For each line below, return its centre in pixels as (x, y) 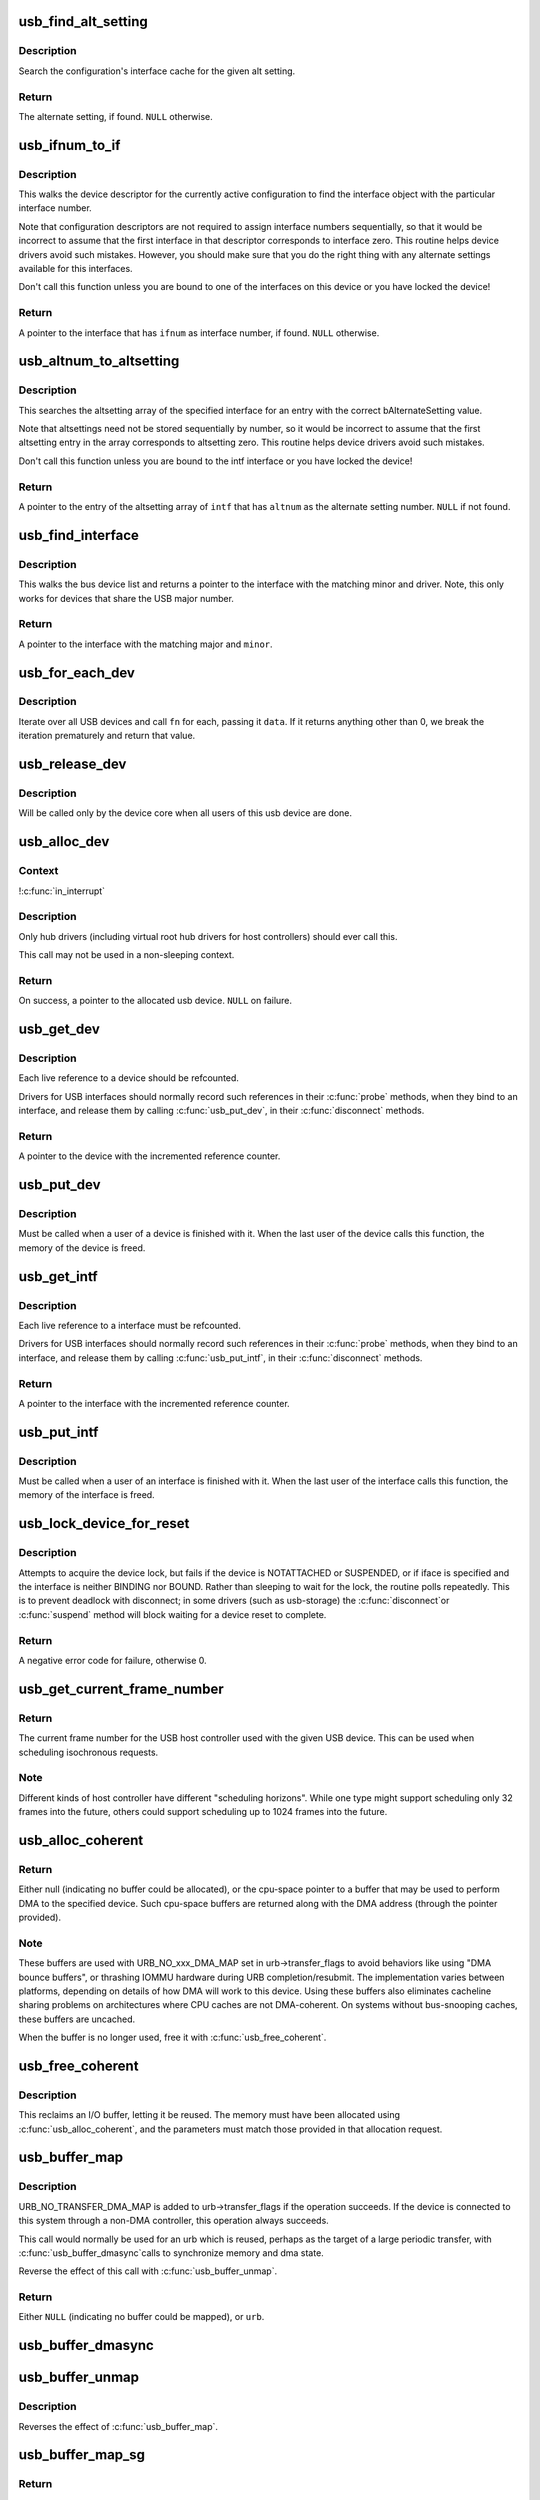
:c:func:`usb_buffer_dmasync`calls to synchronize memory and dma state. (171, 2252)
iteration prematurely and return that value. (107, 736)
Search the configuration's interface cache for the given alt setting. (157, 71)
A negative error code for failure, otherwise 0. (112, 1660)
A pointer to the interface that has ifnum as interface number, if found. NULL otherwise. (199, 332)
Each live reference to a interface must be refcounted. (130, 1326)
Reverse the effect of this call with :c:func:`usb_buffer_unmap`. (148, 2271)
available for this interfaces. (76, 269)
